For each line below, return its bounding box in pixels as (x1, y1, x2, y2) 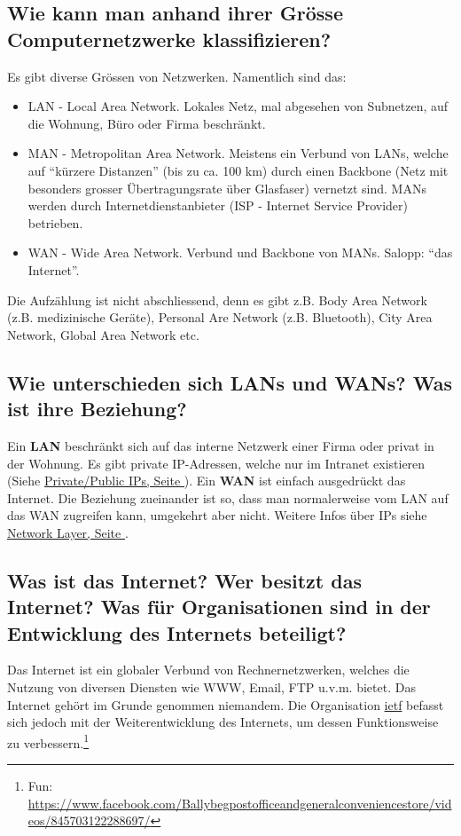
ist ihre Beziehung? (7, 395, 187, 422)
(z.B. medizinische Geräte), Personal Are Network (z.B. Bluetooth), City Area (7, 308, 433, 327)
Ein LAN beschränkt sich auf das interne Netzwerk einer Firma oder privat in (7, 436, 434, 454)
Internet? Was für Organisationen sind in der (7, 593, 431, 620)
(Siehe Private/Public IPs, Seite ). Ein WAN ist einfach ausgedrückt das (7, 471, 406, 490)
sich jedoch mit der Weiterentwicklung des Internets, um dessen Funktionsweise (7, 713, 439, 731)
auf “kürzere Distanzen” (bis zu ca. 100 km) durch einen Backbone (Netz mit (27, 161, 449, 179)
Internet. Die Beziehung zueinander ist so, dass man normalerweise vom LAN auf (7, 488, 449, 507)
